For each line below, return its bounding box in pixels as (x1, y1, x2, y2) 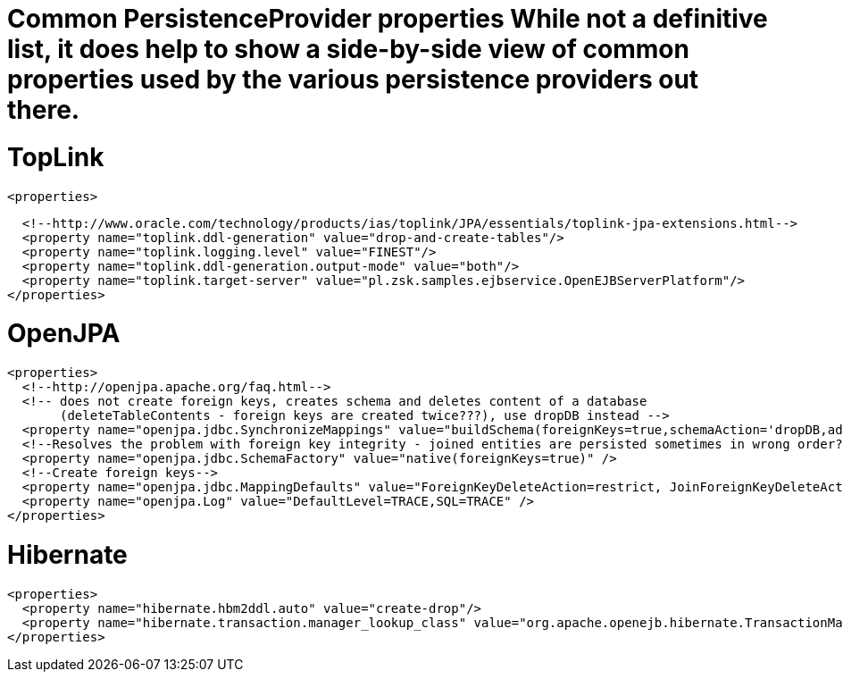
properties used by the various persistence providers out (7, 64, 699, 95)
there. (7, 95, 80, 125)
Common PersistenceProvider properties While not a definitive (7, 4, 768, 34)
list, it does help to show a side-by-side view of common (7, 34, 689, 64)
